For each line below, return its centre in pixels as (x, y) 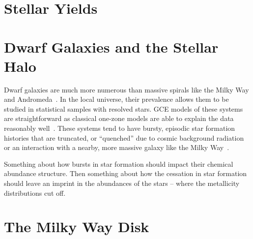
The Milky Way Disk (77, 226)
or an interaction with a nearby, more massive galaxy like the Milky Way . (117, 147)
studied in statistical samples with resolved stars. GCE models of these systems (124, 108)
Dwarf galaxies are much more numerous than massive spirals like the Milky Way (126, 89)
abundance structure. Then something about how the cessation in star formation (126, 173)
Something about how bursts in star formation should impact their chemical (119, 164)
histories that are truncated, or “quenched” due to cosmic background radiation (124, 137)
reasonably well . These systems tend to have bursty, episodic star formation (120, 128)
